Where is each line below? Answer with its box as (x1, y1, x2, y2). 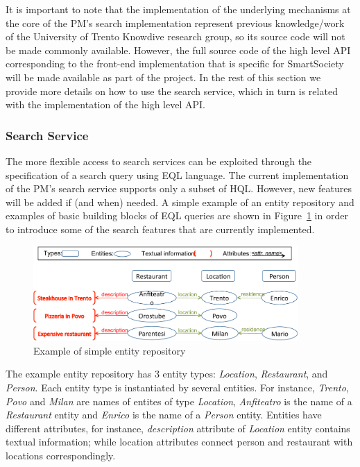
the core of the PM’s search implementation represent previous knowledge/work (6, 15, 345, 30)
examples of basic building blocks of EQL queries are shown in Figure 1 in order (6, 208, 348, 223)
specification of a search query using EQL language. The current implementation (6, 167, 349, 182)
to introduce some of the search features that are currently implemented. (6, 221, 315, 236)
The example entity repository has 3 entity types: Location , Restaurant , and (6, 366, 328, 381)
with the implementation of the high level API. (6, 97, 205, 112)
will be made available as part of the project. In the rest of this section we (6, 69, 321, 84)
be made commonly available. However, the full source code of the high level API (6, 42, 351, 57)
